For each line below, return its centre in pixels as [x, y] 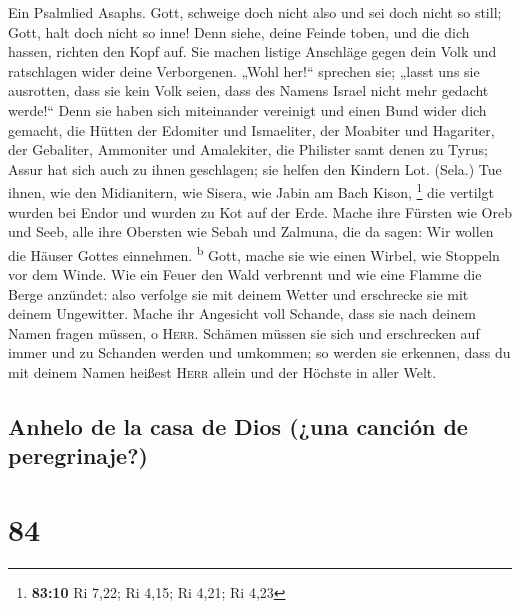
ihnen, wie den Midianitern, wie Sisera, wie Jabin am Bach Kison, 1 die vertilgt [251, 190]
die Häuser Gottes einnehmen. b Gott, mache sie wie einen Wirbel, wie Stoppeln [254, 253]
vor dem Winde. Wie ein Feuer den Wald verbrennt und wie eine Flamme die [245, 274]
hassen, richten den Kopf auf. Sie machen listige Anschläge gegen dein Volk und [252, 51]
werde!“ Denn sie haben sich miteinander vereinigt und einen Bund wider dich [247, 109]
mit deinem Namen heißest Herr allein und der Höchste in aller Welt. [222, 372]
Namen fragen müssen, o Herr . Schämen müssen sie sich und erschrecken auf [244, 332]
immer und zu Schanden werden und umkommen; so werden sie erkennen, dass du [259, 352]
